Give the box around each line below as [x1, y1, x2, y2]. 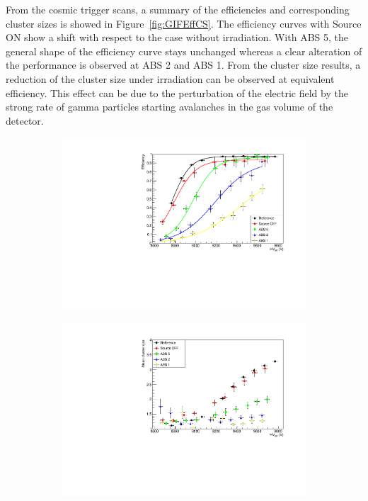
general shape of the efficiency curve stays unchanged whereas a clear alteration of [6, 43, 362, 58]
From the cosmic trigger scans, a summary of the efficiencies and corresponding [6, 2, 350, 16]
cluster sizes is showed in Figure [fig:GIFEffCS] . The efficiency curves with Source [6, 16, 362, 30]
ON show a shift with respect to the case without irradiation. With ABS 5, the [6, 30, 349, 45]
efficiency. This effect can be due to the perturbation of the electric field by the [6, 85, 348, 100]
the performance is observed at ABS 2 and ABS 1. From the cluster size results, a [6, 57, 361, 72]
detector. [6, 113, 44, 128]
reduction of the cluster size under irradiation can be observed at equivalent [6, 71, 335, 86]
